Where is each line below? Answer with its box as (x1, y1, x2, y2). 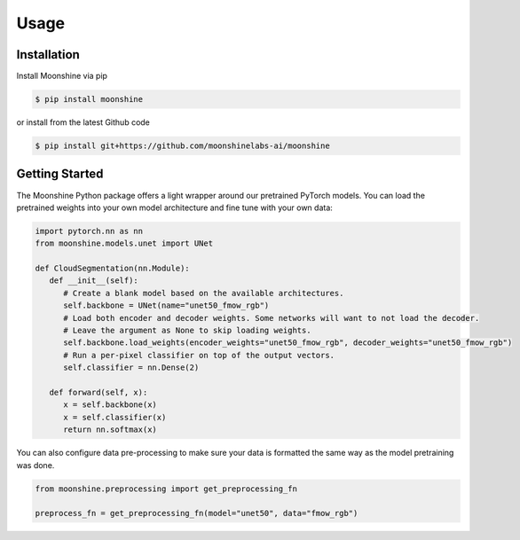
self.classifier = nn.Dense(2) (63, 363, 200, 372)
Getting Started (16, 167, 104, 182)
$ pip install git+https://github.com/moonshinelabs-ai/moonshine (35, 141, 330, 151)
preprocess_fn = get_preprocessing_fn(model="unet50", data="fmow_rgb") (35, 508, 358, 519)
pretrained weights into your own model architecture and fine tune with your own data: (16, 202, 333, 213)
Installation (16, 47, 80, 62)
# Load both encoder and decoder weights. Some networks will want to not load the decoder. (63, 313, 480, 323)
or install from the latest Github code (16, 117, 151, 128)
